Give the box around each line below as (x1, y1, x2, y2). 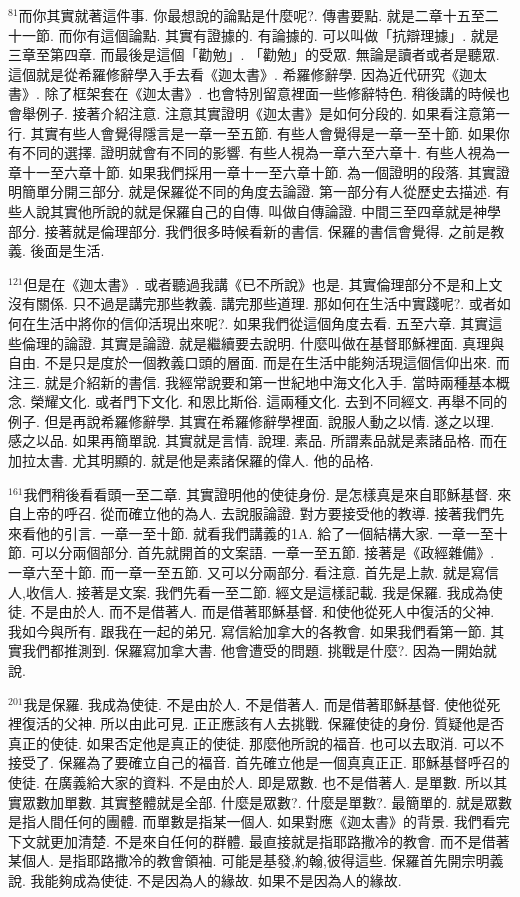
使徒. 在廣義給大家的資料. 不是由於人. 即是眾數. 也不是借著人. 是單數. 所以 (8, 771, 494, 792)
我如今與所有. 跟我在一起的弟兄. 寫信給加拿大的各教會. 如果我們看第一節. (8, 620, 486, 641)
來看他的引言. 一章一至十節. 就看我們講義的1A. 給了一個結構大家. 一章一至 (8, 522, 494, 543)
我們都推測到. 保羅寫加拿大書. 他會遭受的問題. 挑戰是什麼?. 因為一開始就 (21, 640, 497, 661)
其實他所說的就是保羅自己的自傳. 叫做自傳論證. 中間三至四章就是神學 (49, 200, 502, 221)
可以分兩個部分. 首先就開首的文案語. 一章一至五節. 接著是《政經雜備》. (30, 542, 495, 563)
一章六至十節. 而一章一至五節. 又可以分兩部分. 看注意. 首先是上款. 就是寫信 (8, 562, 499, 583)
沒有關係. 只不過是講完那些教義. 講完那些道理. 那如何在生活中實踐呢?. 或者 (8, 293, 497, 314)
